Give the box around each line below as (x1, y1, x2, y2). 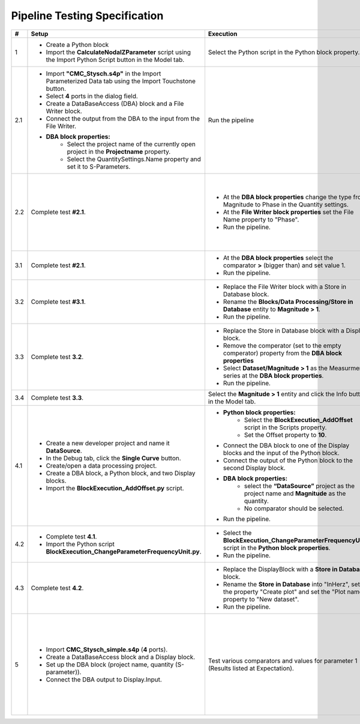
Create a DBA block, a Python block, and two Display (46, 469, 196, 477)
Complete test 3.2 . (31, 353, 84, 361)
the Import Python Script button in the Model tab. (46, 55, 185, 64)
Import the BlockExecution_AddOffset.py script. (46, 484, 184, 492)
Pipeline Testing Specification (11, 9, 164, 22)
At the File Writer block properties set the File (223, 208, 354, 216)
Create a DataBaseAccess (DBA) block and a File (46, 99, 184, 107)
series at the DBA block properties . (223, 372, 324, 380)
